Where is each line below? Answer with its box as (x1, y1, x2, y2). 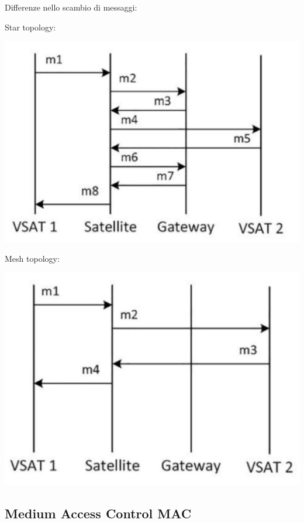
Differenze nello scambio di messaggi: (5, 1, 137, 13)
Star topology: (5, 20, 56, 33)
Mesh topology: (5, 252, 60, 264)
